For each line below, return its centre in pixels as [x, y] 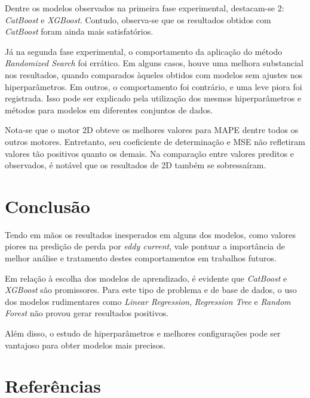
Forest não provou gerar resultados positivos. [87, 313]
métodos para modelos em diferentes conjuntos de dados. [109, 109]
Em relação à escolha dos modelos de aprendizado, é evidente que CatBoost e [146, 278]
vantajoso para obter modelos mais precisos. [85, 345]
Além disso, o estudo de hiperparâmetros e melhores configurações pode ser [143, 333]
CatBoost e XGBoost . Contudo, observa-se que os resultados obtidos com [138, 19]
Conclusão [47, 206]
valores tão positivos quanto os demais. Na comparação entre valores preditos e [150, 153]
